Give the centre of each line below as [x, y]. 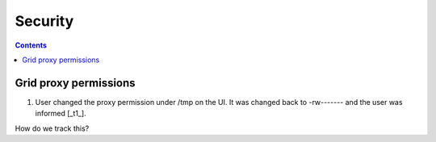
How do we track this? [52, 128]
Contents [31, 45]
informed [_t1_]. [61, 114]
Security [44, 21]
